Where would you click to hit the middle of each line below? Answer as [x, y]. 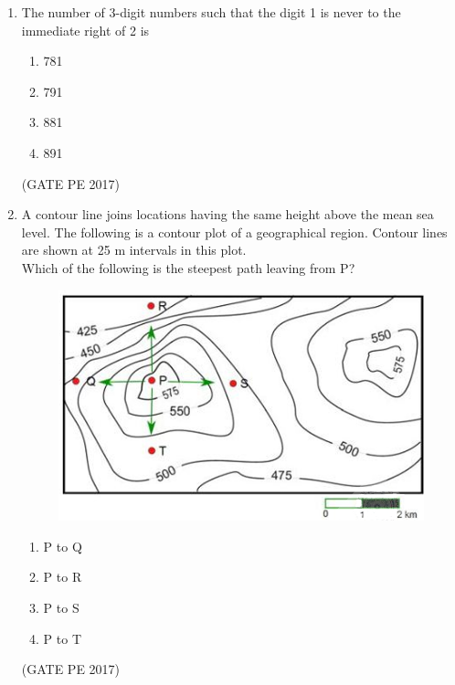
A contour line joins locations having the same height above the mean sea [227, 214]
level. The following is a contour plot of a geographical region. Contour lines [234, 232]
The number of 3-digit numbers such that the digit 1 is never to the [211, 12]
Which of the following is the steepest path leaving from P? [188, 267]
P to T [63, 638]
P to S [61, 608]
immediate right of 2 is [85, 30]
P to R [63, 577]
